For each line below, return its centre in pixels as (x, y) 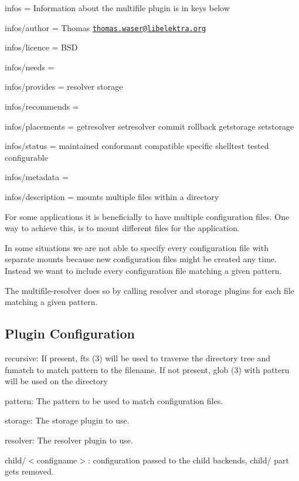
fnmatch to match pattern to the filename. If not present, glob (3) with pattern (147, 369)
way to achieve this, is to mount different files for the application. (122, 228)
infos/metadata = (37, 177)
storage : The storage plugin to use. (67, 420)
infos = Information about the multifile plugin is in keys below (117, 8)
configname (57, 460)
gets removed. (29, 471)
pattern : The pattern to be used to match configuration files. (114, 400)
